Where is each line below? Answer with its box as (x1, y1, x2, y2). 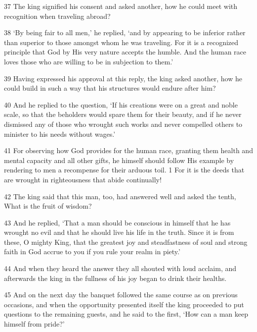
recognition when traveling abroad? (4, 10, 111, 21)
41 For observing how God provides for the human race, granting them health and (4, 145, 253, 156)
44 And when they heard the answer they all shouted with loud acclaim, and (4, 263, 237, 274)
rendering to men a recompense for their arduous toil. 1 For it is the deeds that (4, 165, 245, 175)
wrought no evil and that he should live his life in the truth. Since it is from (4, 227, 234, 237)
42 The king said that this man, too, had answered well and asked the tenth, (4, 191, 236, 201)
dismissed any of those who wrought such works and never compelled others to (4, 118, 243, 129)
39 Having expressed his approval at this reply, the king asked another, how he (4, 73, 242, 83)
